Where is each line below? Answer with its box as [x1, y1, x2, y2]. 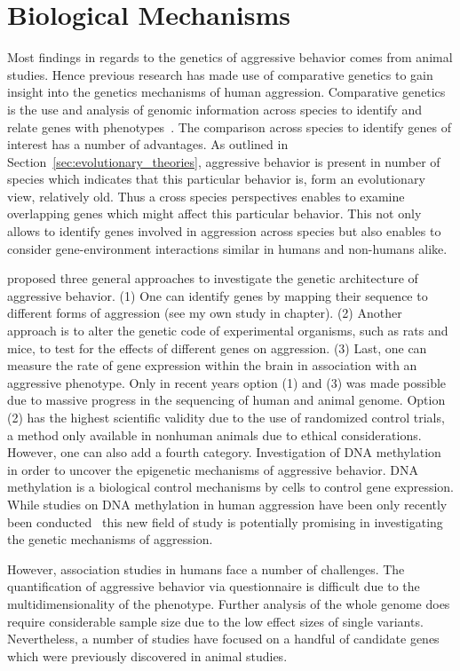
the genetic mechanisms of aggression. [7, 530, 213, 549]
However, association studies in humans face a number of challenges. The [7, 559, 405, 578]
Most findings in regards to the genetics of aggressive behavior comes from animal [7, 48, 453, 67]
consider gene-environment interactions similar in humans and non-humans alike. [7, 239, 448, 257]
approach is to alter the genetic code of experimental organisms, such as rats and [7, 321, 448, 340]
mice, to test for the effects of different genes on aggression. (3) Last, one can [7, 338, 427, 357]
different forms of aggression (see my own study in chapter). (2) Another [7, 304, 402, 322]
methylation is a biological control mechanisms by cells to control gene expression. [7, 478, 454, 496]
